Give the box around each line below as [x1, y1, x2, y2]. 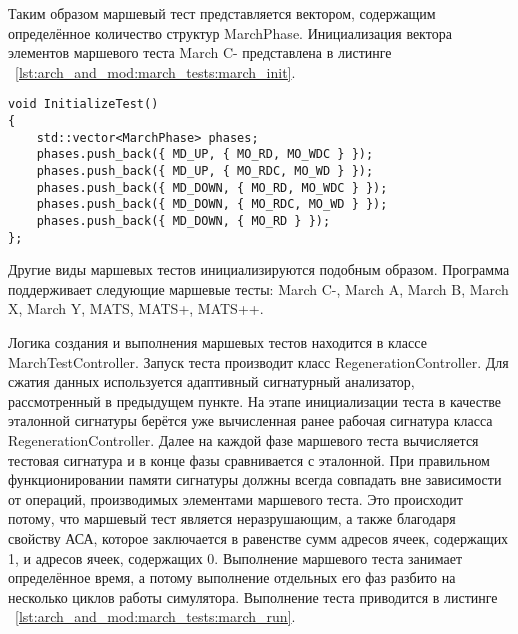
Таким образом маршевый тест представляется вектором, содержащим [8, 3, 436, 23]
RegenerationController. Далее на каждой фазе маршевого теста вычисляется [8, 430, 479, 451]
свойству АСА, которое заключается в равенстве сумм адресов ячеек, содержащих [8, 528, 509, 548]
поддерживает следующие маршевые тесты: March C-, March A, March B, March [8, 278, 509, 299]
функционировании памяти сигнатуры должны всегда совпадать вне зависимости [8, 469, 502, 490]
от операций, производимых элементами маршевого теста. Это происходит [8, 488, 463, 509]
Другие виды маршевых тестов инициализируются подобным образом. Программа [8, 259, 510, 280]
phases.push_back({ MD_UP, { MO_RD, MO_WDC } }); [36, 147, 374, 162]
